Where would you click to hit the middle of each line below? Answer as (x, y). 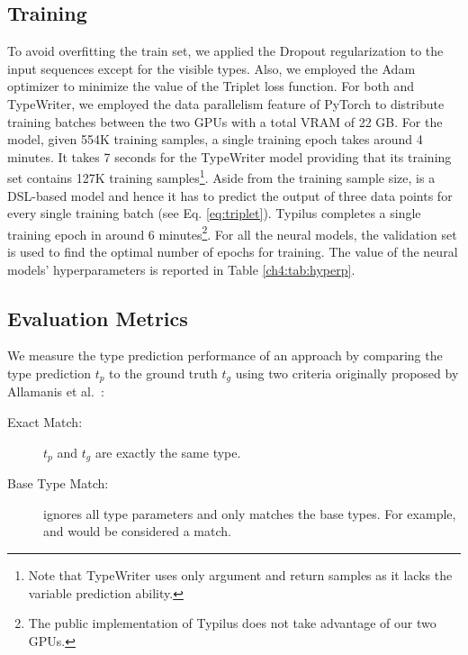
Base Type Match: (58, 483)
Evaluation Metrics (98, 318)
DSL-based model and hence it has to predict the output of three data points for (230, 195)
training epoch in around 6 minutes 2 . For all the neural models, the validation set (232, 232)
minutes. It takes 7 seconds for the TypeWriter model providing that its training (229, 156)
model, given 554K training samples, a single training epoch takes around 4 (215, 139)
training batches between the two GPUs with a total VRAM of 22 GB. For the (225, 121)
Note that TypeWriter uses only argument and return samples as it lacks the (240, 574)
